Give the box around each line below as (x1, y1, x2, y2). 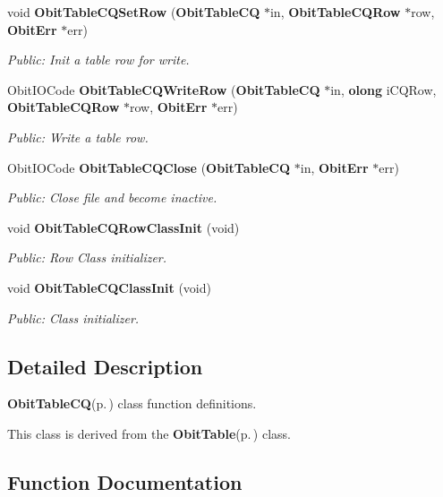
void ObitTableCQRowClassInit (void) (7, 218, 240, 236)
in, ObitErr (300, 158, 369, 176)
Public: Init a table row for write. (7, 50, 190, 69)
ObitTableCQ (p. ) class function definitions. (7, 394, 257, 413)
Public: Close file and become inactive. (7, 188, 217, 207)
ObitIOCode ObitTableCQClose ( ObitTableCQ (7, 158, 291, 176)
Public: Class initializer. (7, 308, 140, 327)
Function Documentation (7, 467, 243, 495)
